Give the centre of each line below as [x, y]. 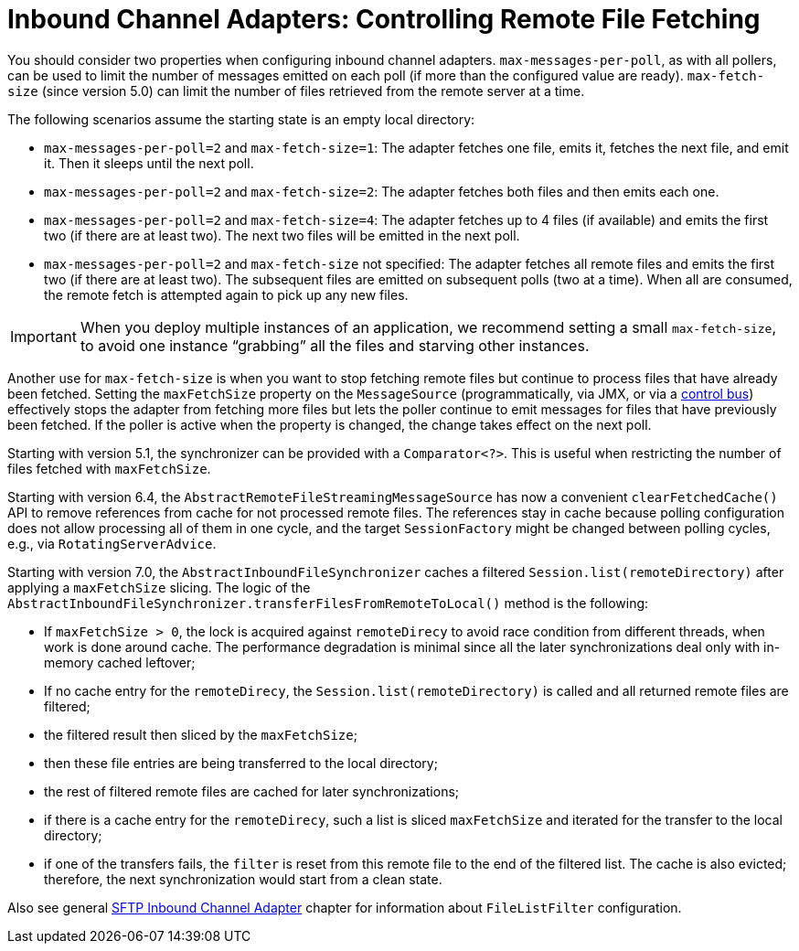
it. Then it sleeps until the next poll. [149, 163]
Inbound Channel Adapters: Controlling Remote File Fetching [384, 19]
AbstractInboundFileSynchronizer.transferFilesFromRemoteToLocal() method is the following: [328, 603]
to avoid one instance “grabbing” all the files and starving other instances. [335, 345]
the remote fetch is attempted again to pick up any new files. [226, 294]
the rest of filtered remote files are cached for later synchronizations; [252, 791]
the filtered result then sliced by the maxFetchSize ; [201, 734]
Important [43, 336]
